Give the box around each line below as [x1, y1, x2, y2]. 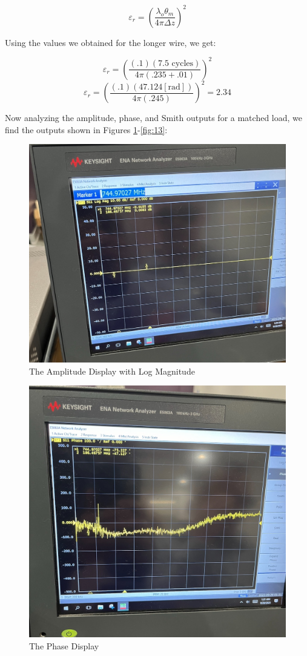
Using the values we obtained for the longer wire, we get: [5, 36, 216, 48]
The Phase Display [29, 639, 99, 652]
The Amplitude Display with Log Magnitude [29, 364, 195, 377]
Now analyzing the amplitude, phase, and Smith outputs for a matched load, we [5, 111, 302, 124]
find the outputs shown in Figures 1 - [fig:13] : [5, 123, 168, 136]
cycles [171, 59, 194, 68]
